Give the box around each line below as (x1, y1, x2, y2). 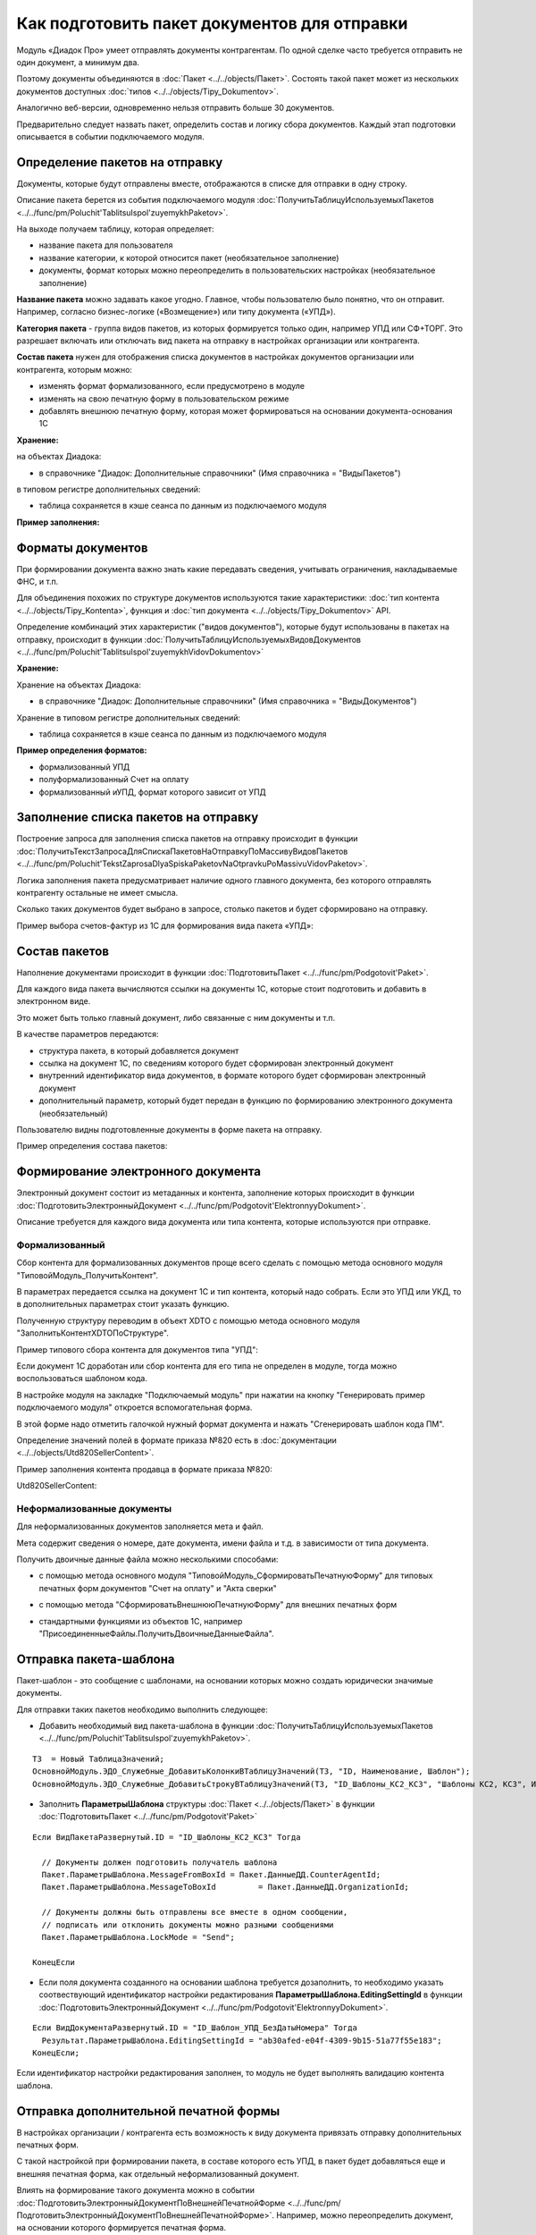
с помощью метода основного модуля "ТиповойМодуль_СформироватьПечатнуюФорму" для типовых (38, 1570, 433, 1581)
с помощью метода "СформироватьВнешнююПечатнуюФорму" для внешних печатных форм (38, 1599, 398, 1610)
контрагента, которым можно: (16, 364, 133, 375)
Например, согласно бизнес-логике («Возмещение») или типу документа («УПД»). (16, 307, 336, 317)
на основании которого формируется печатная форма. (16, 2222, 227, 2233)
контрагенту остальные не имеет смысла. (16, 888, 179, 898)
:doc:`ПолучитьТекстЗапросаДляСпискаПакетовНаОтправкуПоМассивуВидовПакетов (16, 846, 348, 856)
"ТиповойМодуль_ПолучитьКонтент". (16, 1269, 159, 1280)
